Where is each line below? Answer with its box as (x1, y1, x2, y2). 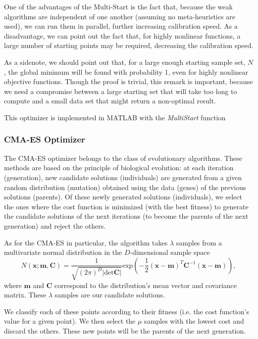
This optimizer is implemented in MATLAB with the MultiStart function (4, 112, 226, 122)
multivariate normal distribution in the (4, 247, 122, 257)
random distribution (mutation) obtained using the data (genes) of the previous (4, 182, 246, 192)
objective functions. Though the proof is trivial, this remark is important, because (4, 76, 253, 87)
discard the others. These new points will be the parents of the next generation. (4, 326, 246, 336)
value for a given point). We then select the (4, 316, 136, 326)
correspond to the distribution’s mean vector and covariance (54, 280, 237, 290)
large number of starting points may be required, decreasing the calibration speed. (4, 40, 254, 50)
